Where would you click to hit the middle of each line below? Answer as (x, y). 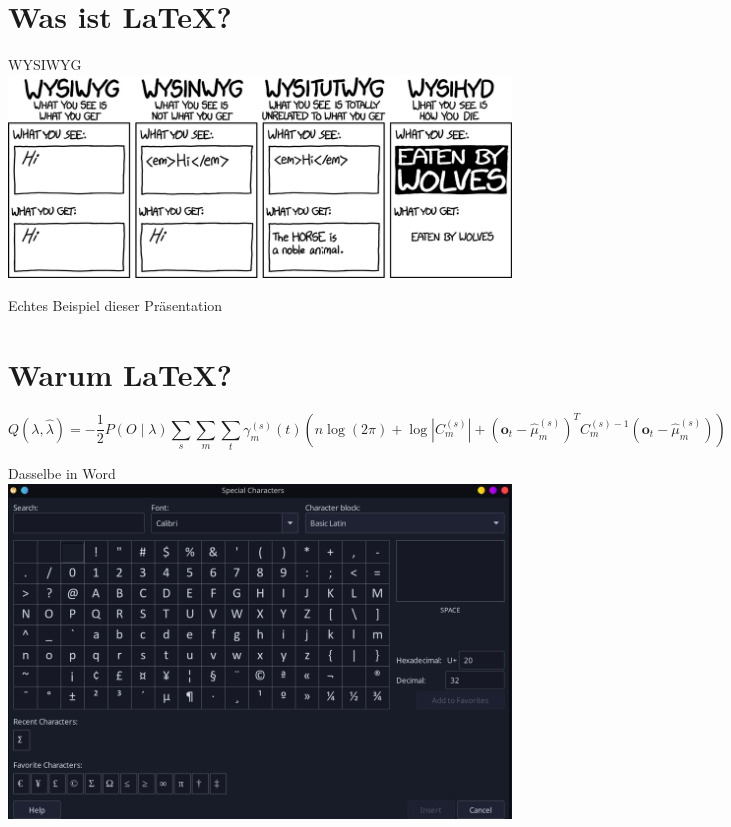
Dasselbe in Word (62, 473)
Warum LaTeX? (120, 373)
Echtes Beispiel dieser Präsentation (115, 305)
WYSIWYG (45, 64)
